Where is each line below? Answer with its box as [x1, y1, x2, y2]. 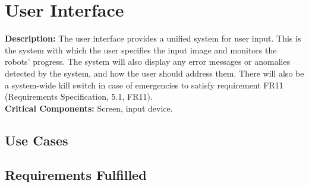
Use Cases [5, 131, 68, 149]
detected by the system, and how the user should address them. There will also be [5, 66, 304, 79]
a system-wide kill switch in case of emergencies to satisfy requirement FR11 [5, 78, 283, 91]
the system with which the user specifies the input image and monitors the [5, 43, 277, 56]
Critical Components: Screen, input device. [5, 102, 173, 114]
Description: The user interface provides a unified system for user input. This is [5, 32, 301, 45]
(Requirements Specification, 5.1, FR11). [5, 90, 153, 103]
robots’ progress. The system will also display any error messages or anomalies [5, 55, 291, 68]
